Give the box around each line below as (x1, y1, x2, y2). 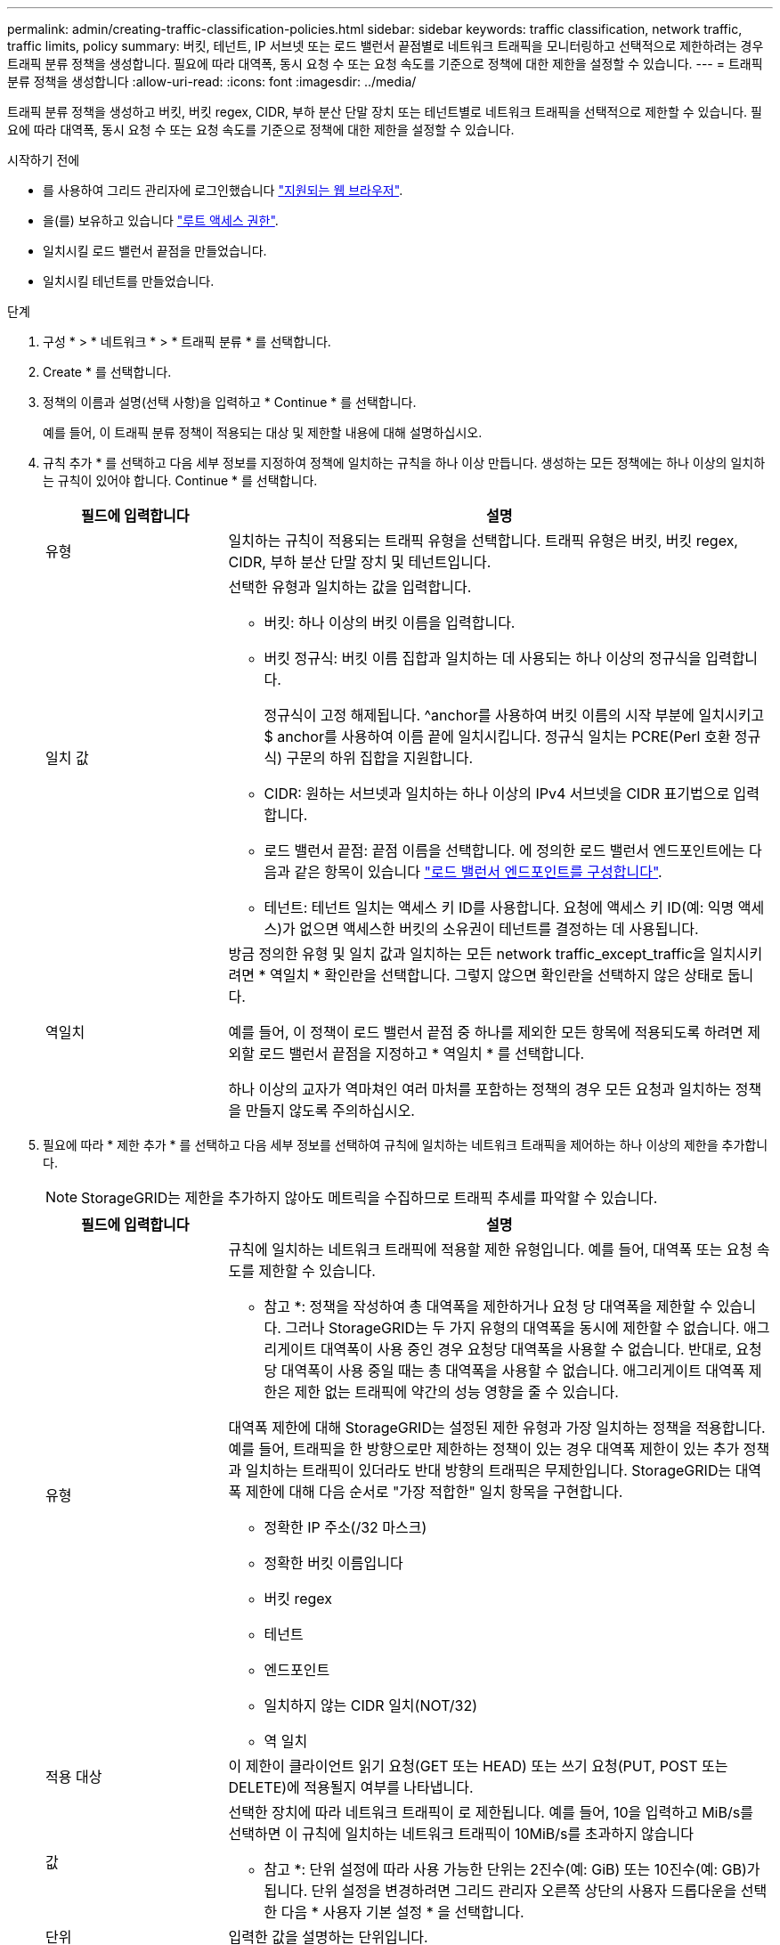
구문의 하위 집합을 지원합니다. (286, 749, 474, 767)
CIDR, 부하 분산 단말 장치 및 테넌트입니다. (228, 553, 492, 571)
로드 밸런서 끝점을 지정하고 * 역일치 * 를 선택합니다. (258, 1045, 585, 1062)
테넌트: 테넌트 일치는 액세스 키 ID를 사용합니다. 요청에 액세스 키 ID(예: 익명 (264, 899, 735, 916)
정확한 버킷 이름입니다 (264, 1554, 403, 1572)
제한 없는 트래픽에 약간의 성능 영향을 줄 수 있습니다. (294, 1383, 619, 1401)
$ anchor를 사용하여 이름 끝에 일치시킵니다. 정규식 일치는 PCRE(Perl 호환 (264, 728, 731, 745)
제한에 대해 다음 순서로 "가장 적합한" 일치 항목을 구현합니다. (245, 1483, 623, 1501)
